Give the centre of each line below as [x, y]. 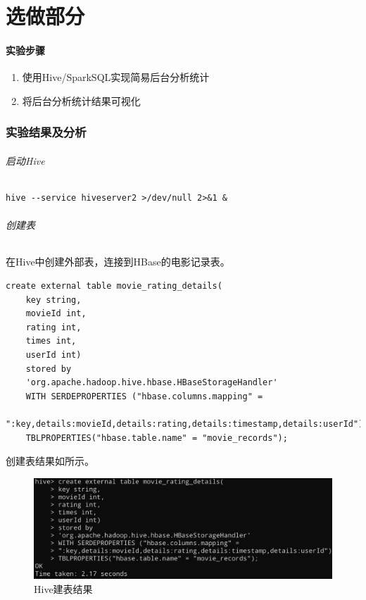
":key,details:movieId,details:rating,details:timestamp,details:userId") [185, 424]
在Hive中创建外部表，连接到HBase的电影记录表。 [118, 262]
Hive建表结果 [63, 588]
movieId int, [56, 314]
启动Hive [25, 160]
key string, [53, 300]
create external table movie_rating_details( [114, 286]
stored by [49, 369]
